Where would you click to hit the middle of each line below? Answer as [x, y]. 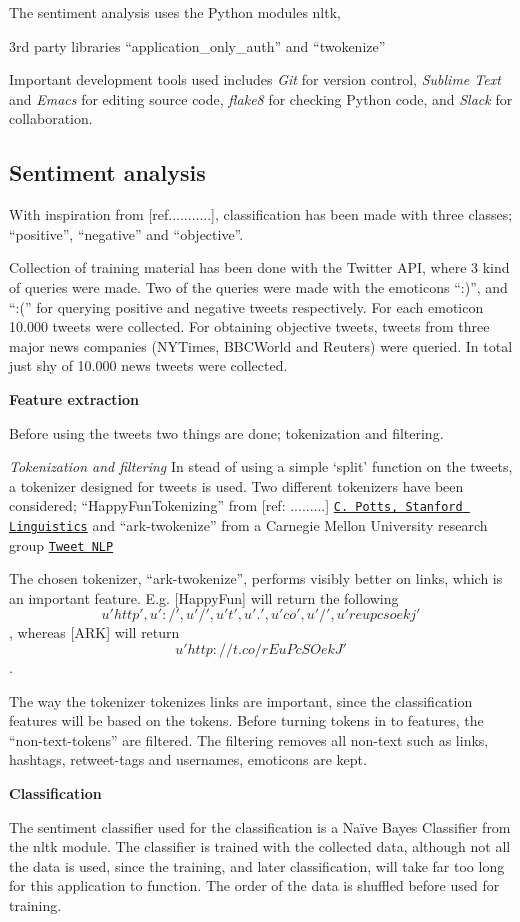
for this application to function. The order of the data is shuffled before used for [254, 885]
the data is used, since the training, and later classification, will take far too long [257, 865]
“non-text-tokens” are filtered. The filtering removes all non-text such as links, [249, 739]
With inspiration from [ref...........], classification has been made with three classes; [261, 214]
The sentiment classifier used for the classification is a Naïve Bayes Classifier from [260, 826]
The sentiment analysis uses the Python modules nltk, [175, 12]
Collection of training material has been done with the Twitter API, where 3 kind [259, 267]
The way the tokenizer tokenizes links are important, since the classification [241, 700]
